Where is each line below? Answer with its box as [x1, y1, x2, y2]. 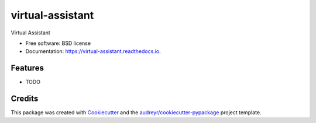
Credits [11, 94, 39, 104]
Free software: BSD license [25, 40, 91, 47]
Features [11, 63, 44, 73]
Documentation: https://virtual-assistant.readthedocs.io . [25, 48, 161, 55]
